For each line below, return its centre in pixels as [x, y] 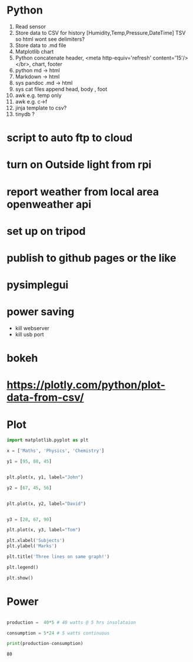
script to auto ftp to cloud [70, 138]
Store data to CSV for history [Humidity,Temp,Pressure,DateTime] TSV [100, 32]
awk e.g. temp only [38, 95]
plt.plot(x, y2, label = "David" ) [46, 504]
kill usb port [29, 334]
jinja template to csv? [41, 108]
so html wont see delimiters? [50, 39]
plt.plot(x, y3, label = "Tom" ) [44, 530]
